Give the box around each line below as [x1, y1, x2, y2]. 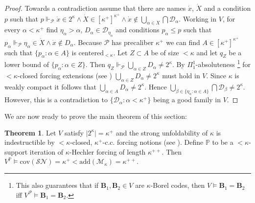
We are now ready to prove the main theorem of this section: [4, 111, 187, 121]
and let [196, 47, 218, 57]
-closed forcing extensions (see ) [17, 70, 112, 80]
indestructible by [4, 137, 55, 147]
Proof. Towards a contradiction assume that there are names [4, 3, 186, 13]
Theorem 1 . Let [4, 127, 56, 137]
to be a [212, 137, 233, 147]
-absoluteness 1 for [195, 58, 251, 69]
